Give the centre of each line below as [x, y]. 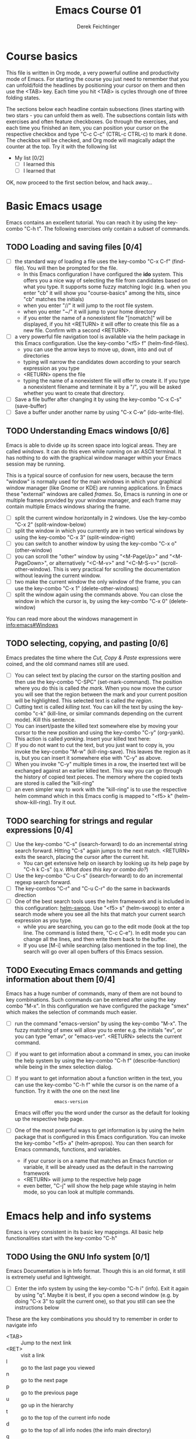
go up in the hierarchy [47, 1405]
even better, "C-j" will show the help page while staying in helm [100, 1186]
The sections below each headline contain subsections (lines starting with [95, 109]
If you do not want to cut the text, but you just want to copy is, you [94, 745]
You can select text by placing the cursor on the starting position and [98, 675]
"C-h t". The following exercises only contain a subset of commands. [107, 228]
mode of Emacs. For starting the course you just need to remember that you [97, 79]
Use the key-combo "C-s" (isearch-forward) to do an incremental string [101, 844]
